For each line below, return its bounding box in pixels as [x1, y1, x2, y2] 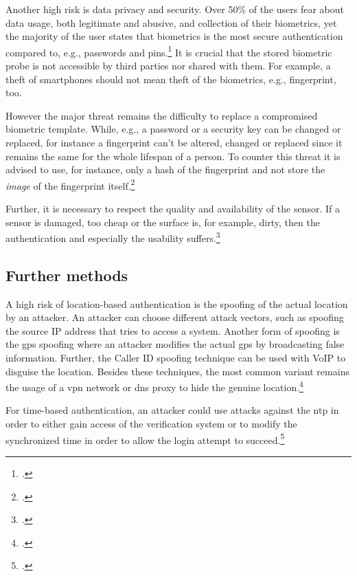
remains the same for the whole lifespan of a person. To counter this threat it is [5, 148, 341, 163]
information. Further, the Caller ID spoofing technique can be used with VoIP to [5, 351, 346, 365]
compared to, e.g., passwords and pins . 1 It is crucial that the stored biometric [5, 43, 332, 59]
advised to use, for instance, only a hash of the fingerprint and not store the [5, 162, 325, 177]
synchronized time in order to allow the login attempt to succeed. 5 [5, 430, 285, 447]
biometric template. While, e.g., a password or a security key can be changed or [5, 122, 341, 136]
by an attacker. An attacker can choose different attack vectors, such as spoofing [5, 310, 344, 324]
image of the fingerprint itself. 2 [5, 176, 135, 192]
